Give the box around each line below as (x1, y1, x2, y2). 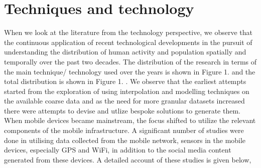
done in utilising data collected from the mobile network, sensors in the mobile (4, 134, 246, 145)
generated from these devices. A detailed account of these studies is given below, (4, 154, 251, 164)
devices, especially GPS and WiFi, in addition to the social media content (4, 144, 231, 155)
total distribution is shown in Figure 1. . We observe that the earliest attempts (4, 76, 246, 86)
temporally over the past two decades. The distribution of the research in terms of (4, 56, 257, 66)
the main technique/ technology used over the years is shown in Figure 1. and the (4, 66, 255, 76)
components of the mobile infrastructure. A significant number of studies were (4, 125, 244, 135)
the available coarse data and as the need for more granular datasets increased (4, 95, 245, 106)
